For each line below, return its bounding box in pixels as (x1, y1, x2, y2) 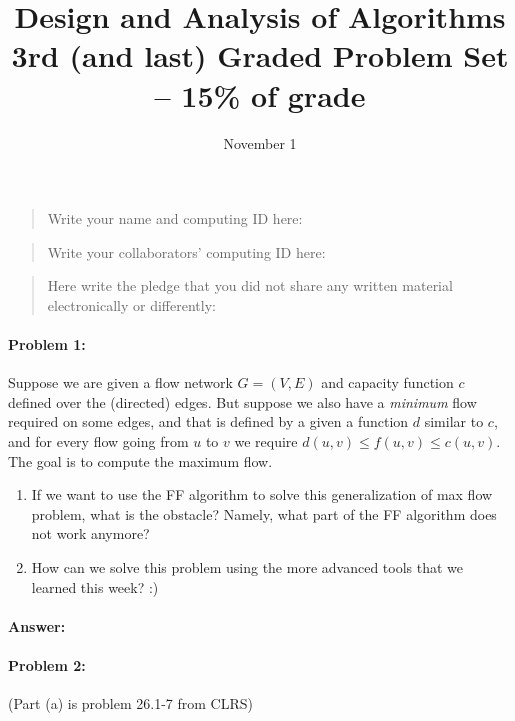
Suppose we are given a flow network (8, 372, 233, 393)
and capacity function (321, 372, 454, 393)
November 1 (223, 132, 297, 153)
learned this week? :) (31, 576, 159, 597)
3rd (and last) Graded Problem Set (11, 35, 509, 76)
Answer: (8, 615, 66, 636)
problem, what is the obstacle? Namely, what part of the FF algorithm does (31, 503, 497, 524)
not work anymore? (31, 523, 150, 544)
